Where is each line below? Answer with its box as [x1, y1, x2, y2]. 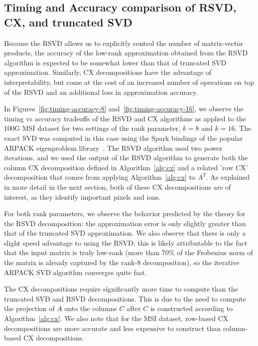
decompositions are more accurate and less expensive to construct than [4, 323, 221, 333]
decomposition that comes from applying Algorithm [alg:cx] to [4, 172, 196, 182]
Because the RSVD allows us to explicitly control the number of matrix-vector [4, 37, 244, 48]
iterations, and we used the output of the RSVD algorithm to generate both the [4, 152, 248, 163]
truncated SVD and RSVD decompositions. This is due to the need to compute [4, 293, 246, 304]
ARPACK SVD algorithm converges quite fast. [4, 267, 147, 277]
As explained [210, 172, 250, 182]
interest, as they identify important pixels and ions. [4, 191, 161, 202]
